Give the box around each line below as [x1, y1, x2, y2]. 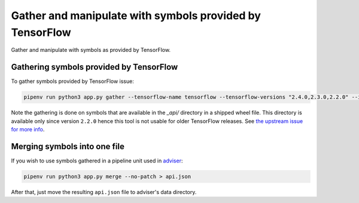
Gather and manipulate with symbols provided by [11, 9, 261, 22]
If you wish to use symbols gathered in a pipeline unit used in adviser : [11, 157, 183, 164]
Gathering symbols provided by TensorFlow [11, 62, 178, 72]
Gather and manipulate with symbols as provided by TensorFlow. [11, 47, 171, 54]
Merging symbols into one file [11, 141, 125, 152]
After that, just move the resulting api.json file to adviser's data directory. [11, 188, 197, 195]
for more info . [11, 126, 45, 133]
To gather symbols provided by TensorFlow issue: [11, 78, 134, 85]
